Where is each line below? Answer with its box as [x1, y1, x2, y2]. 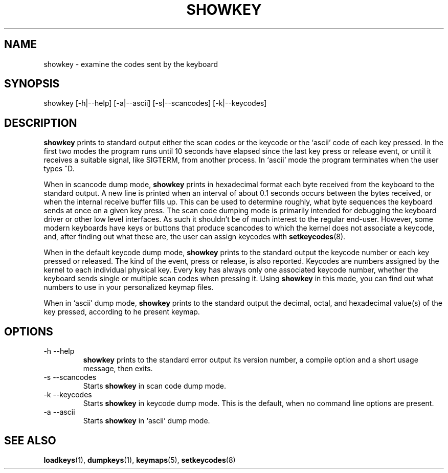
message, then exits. [83, 364, 153, 373]
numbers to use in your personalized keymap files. [43, 283, 214, 292]
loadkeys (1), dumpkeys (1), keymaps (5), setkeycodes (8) [43, 455, 236, 464]
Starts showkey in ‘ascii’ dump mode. [83, 416, 210, 425]
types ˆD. [43, 164, 75, 173]
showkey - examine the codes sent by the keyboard [43, 59, 218, 69]
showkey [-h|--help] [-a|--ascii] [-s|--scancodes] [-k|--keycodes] [43, 99, 267, 108]
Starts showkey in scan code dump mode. [83, 381, 226, 391]
